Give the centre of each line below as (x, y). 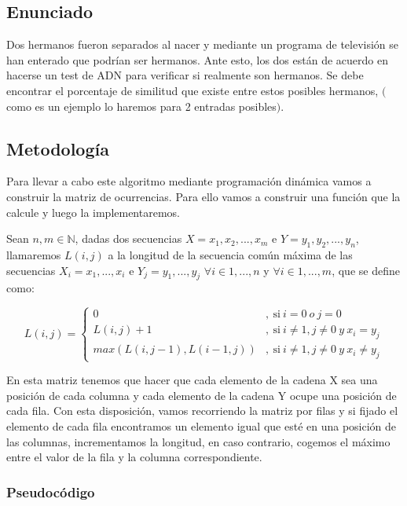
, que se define (366, 270)
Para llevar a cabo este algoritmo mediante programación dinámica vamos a (189, 181)
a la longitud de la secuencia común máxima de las (230, 254)
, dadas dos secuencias (128, 238)
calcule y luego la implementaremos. (93, 212)
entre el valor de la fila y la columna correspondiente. (134, 457)
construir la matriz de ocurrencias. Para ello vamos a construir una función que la (203, 196)
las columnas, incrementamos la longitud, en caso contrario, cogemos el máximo (198, 441)
